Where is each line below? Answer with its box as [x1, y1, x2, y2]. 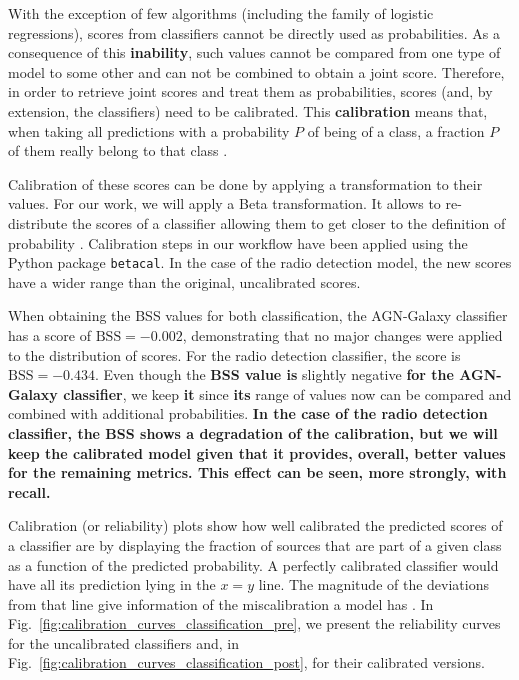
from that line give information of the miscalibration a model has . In [8, 593, 434, 614]
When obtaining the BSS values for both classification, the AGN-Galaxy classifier [8, 305, 508, 326]
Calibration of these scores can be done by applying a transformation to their [8, 173, 483, 194]
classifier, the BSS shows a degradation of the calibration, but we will [8, 422, 498, 443]
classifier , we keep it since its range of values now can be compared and [63, 383, 512, 404]
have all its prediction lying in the [8, 574, 216, 595]
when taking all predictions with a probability [8, 120, 290, 141]
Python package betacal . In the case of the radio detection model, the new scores [8, 252, 512, 273]
